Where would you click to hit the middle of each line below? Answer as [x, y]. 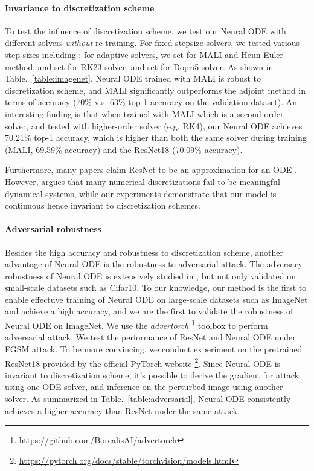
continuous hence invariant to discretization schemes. [103, 205]
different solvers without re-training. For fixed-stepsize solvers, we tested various [152, 43]
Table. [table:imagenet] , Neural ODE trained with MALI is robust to [133, 78]
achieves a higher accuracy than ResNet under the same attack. [122, 410]
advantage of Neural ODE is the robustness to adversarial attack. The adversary [154, 264]
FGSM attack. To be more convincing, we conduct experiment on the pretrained [154, 349]
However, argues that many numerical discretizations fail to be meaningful [143, 181]
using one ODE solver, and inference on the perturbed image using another [144, 387]
